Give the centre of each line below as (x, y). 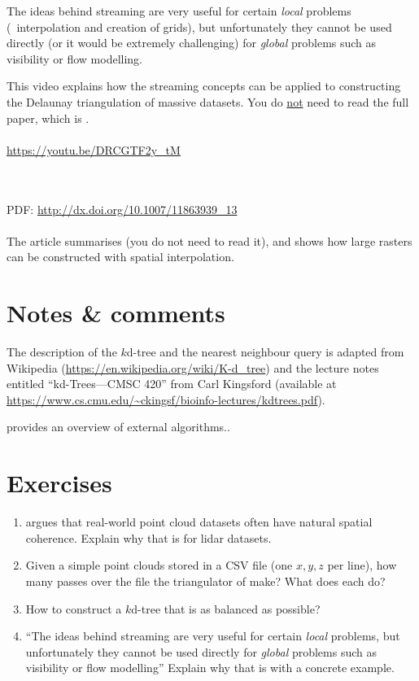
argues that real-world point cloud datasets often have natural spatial (199, 522)
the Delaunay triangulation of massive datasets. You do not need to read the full (208, 101)
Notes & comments (116, 313)
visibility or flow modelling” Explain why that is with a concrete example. (210, 668)
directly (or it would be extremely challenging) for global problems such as (192, 43)
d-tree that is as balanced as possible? (226, 608)
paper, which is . (48, 118)
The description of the (62, 352)
